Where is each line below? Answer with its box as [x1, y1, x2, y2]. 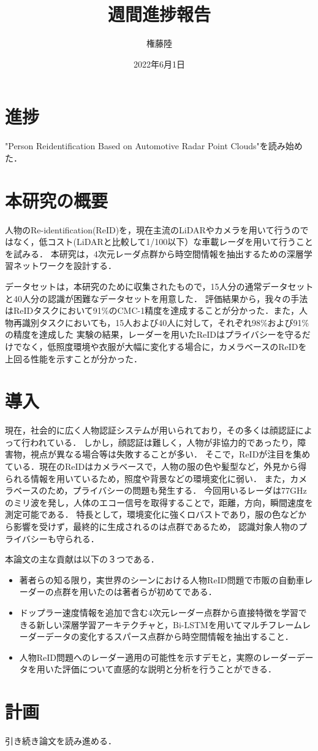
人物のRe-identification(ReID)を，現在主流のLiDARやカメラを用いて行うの [5, 223, 300, 236]
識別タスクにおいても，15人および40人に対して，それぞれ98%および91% [21, 316, 309, 329]
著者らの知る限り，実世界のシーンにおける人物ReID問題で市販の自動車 [19, 573, 305, 586]
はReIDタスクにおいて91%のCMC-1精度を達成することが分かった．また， [5, 304, 299, 317]
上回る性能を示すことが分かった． [5, 352, 142, 365]
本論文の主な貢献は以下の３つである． [5, 553, 159, 566]
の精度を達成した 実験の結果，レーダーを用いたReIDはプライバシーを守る [5, 328, 302, 341]
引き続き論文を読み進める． [5, 734, 116, 747]
